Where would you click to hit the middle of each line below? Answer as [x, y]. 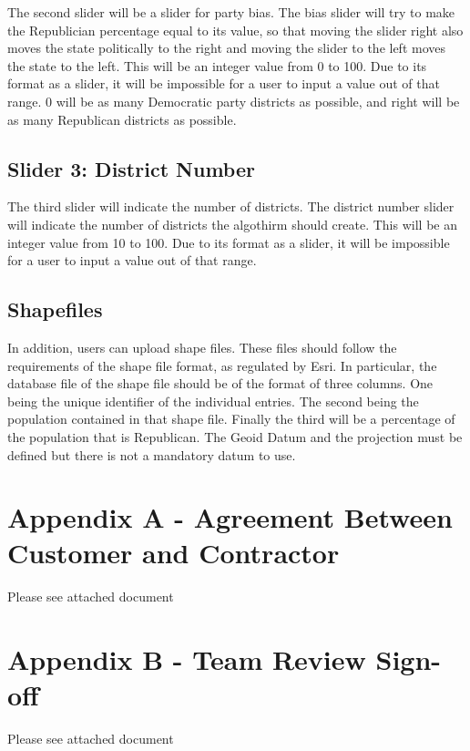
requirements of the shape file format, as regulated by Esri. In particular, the [222, 365]
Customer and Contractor [174, 553]
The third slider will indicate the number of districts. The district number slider [231, 206]
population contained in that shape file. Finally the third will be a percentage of [231, 419]
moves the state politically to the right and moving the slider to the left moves [227, 48]
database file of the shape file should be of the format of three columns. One [220, 383]
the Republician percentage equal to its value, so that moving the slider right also [235, 30]
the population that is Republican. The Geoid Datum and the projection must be [235, 436]
